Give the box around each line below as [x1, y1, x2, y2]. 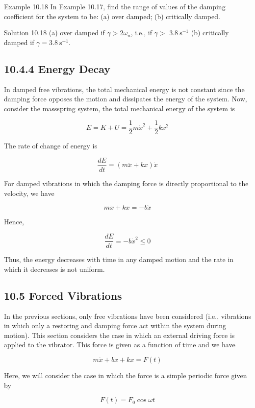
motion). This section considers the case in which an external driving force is [4, 330, 235, 340]
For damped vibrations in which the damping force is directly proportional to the [4, 178, 249, 189]
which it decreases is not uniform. [4, 264, 105, 274]
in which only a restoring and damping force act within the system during [4, 320, 227, 331]
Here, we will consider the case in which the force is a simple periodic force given [4, 370, 247, 380]
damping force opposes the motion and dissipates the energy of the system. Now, [4, 94, 247, 104]
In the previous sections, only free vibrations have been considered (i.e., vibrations [4, 311, 251, 321]
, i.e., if [130, 27, 152, 38]
